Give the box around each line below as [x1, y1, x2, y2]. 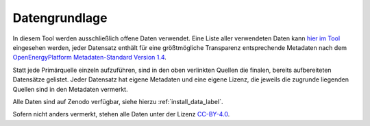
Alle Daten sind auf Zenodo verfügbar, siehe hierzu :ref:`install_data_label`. [12, 97, 223, 105]
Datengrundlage [12, 10, 108, 25]
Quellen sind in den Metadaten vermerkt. [12, 85, 128, 93]
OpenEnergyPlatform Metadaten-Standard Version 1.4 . [12, 53, 167, 62]
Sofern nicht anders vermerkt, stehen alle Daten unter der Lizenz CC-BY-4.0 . [12, 110, 230, 118]
